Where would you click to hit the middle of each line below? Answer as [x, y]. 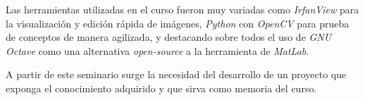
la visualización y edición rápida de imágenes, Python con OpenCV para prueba [178, 23]
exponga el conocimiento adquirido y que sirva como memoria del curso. [161, 88]
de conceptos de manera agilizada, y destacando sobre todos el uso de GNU [169, 37]
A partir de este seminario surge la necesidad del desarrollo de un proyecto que [176, 74]
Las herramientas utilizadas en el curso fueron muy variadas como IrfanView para [182, 9]
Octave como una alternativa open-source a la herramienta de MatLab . [157, 50]
